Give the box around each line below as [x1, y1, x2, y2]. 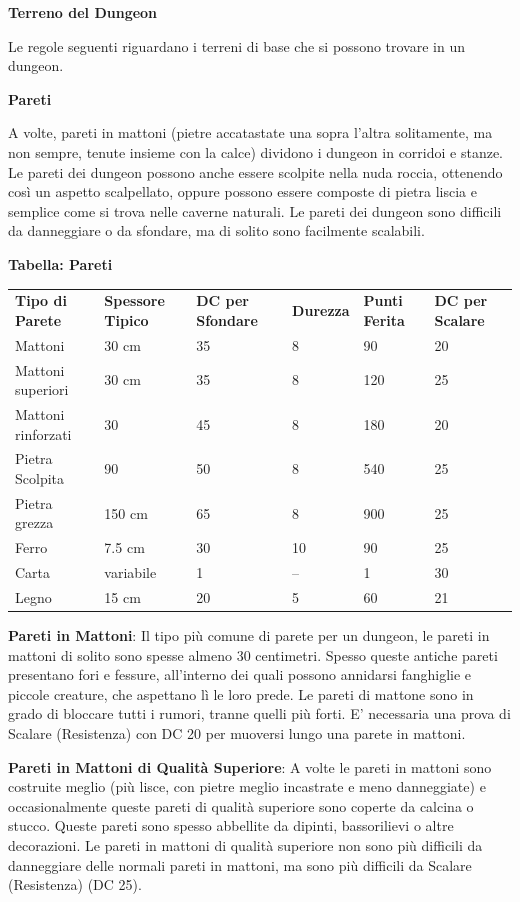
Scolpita [15, 468, 65, 489]
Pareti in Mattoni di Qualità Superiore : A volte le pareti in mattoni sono [8, 756, 492, 777]
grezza [15, 512, 54, 533]
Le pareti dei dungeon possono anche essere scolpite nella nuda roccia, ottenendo [8, 161, 503, 182]
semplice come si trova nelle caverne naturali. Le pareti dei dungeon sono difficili [8, 200, 502, 221]
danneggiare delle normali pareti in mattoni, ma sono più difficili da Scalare [8, 854, 472, 875]
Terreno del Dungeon [8, 2, 158, 22]
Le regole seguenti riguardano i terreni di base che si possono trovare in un [8, 35, 466, 56]
